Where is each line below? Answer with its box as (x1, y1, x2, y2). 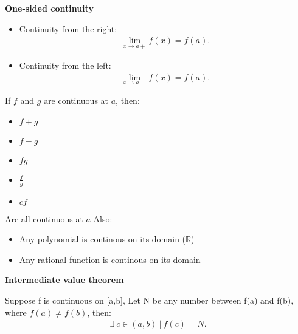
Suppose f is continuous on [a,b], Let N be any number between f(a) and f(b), (5, 294, 294, 307)
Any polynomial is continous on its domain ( (19, 233, 186, 245)
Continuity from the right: (19, 22, 117, 35)
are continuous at (44, 94, 109, 107)
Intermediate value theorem (5, 273, 124, 286)
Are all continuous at (5, 212, 83, 225)
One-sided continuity (5, 2, 94, 14)
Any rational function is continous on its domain (19, 253, 201, 265)
